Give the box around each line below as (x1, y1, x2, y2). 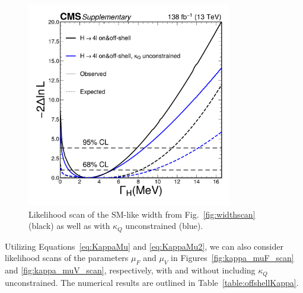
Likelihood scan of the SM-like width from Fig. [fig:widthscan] (28, 208, 256, 220)
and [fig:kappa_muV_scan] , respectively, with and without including (5, 264, 256, 276)
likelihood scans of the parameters (5, 251, 129, 264)
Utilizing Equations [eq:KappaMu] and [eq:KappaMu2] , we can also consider (5, 240, 283, 252)
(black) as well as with (28, 219, 110, 232)
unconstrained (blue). (125, 219, 203, 232)
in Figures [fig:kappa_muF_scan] (171, 251, 294, 264)
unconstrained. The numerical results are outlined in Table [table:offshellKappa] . (5, 276, 299, 288)
